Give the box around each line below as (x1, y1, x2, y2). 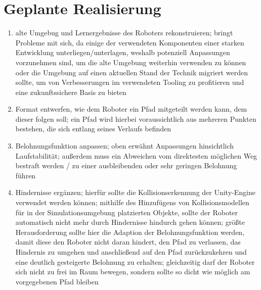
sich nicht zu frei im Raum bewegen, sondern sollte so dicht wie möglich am (15, 266, 250, 277)
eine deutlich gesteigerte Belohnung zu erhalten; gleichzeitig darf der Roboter (15, 256, 255, 267)
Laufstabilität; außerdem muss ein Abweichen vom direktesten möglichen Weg (15, 150, 257, 161)
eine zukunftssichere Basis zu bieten (15, 86, 126, 97)
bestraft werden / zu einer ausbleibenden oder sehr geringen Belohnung (15, 160, 237, 171)
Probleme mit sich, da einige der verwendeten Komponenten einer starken (15, 37, 244, 47)
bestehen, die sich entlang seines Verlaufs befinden (15, 123, 171, 134)
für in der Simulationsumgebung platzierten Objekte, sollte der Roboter (15, 207, 238, 217)
